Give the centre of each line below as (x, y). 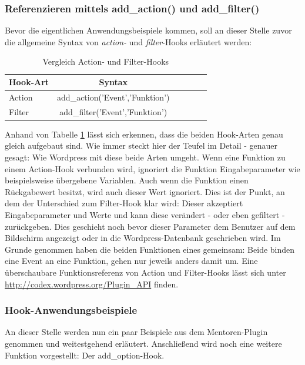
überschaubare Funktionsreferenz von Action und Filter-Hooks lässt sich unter (145, 272)
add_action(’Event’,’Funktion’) (113, 97)
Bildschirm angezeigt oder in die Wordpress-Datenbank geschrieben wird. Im (143, 238)
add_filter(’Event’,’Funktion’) (113, 111)
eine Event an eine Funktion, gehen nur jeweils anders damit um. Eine (131, 261)
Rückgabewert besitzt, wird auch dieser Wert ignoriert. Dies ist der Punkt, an (145, 191)
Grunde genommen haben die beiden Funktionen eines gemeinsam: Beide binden (150, 249)
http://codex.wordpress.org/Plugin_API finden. (92, 284)
